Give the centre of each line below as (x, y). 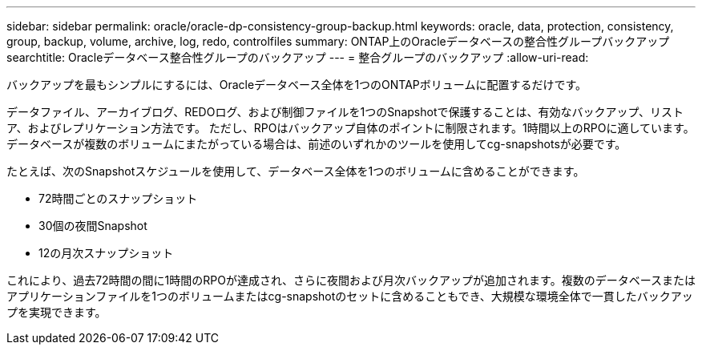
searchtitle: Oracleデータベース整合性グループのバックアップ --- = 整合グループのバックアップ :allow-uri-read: (298, 57)
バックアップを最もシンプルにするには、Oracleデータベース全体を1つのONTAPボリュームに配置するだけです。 (297, 85)
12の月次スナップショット (106, 253)
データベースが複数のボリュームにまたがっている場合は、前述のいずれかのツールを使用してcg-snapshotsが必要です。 (317, 144)
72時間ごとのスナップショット (118, 198)
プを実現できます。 (56, 312)
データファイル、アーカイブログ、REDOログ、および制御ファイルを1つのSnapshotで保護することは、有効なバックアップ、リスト (345, 112)
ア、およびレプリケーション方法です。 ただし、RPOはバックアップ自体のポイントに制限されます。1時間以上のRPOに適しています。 (351, 128)
